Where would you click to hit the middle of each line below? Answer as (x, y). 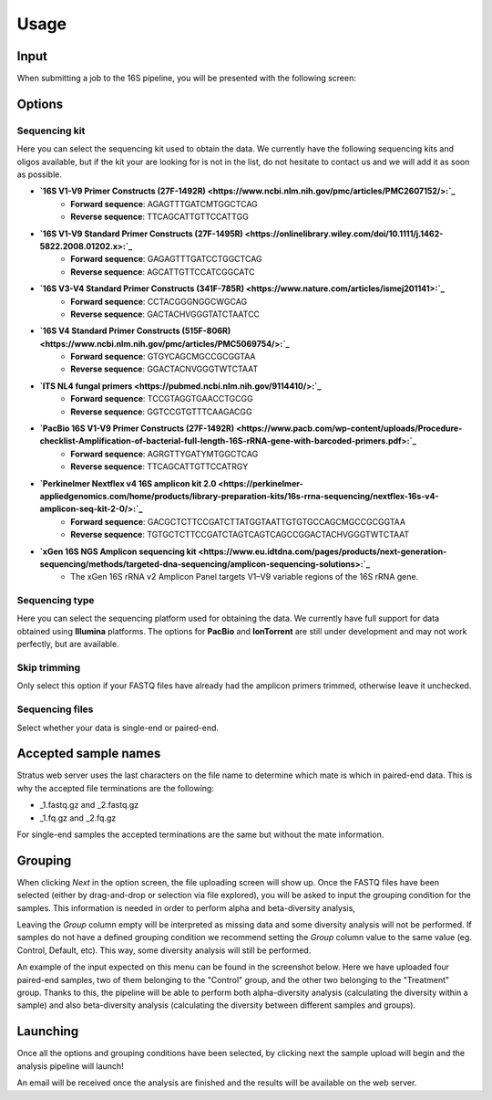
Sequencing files (55, 709)
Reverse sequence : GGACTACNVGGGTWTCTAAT (164, 369)
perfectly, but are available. (68, 644)
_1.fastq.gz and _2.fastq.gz (89, 805)
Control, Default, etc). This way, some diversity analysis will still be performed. (164, 950)
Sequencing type (56, 601)
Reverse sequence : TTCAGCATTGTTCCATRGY (159, 466)
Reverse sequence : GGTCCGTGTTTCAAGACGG (161, 412)
